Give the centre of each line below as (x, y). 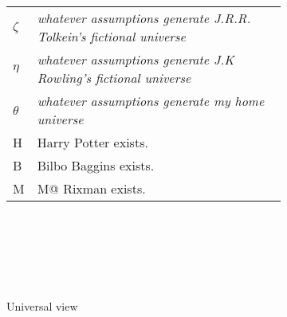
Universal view (42, 306)
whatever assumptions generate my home (151, 101)
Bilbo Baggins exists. (96, 165)
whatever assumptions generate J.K (136, 59)
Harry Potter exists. (92, 142)
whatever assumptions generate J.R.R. (144, 18)
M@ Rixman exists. (91, 188)
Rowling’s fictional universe (114, 78)
